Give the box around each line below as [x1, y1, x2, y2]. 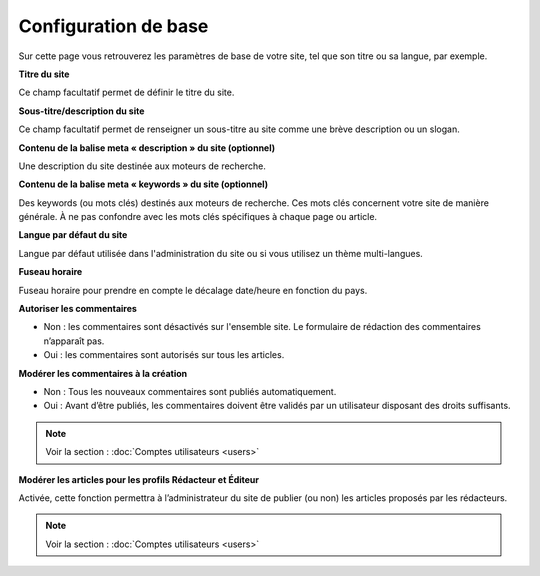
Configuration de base [18, 15, 209, 37]
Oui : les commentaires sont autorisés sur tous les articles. [43, 349, 285, 361]
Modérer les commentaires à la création [18, 367, 188, 379]
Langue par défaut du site [18, 229, 128, 241]
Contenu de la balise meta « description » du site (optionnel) [18, 141, 276, 154]
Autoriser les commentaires [18, 303, 137, 315]
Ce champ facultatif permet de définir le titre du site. [18, 86, 235, 99]
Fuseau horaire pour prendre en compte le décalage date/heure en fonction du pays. [18, 284, 368, 296]
